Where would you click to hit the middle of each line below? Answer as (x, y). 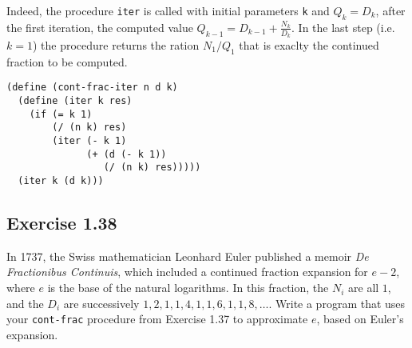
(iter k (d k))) (61, 181)
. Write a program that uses (337, 303)
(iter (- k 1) (89, 141)
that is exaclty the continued (309, 45)
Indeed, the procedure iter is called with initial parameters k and (168, 10)
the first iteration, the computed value (100, 27)
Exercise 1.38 (62, 223)
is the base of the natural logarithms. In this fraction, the (188, 288)
